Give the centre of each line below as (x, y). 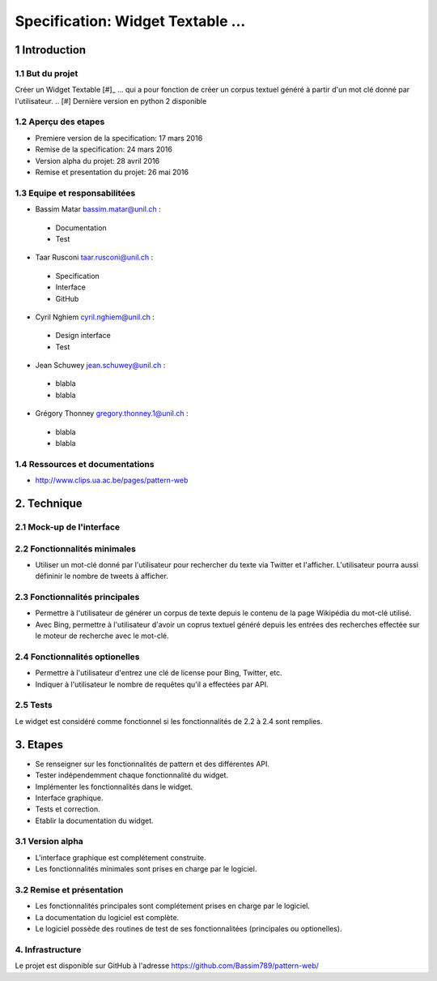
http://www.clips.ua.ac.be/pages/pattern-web (112, 480)
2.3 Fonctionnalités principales (77, 598)
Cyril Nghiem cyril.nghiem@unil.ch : (95, 317)
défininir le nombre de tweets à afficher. (102, 576)
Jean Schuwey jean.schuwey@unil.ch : (100, 366)
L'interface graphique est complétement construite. (121, 857)
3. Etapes (39, 745)
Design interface (83, 336)
